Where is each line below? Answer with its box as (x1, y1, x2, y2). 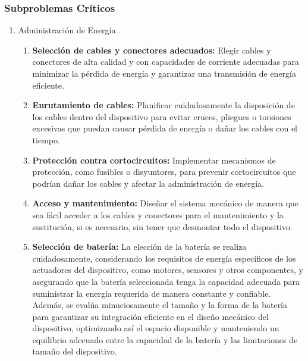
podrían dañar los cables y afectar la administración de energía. (32, 177, 264, 189)
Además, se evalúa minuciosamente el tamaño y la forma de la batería (32, 299, 288, 311)
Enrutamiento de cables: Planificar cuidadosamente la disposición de (32, 99, 295, 111)
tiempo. (32, 133, 60, 146)
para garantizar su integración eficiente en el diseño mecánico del (32, 310, 269, 322)
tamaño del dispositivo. (32, 345, 117, 357)
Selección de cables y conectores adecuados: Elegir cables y (32, 43, 271, 56)
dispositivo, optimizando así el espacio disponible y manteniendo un (32, 322, 279, 334)
